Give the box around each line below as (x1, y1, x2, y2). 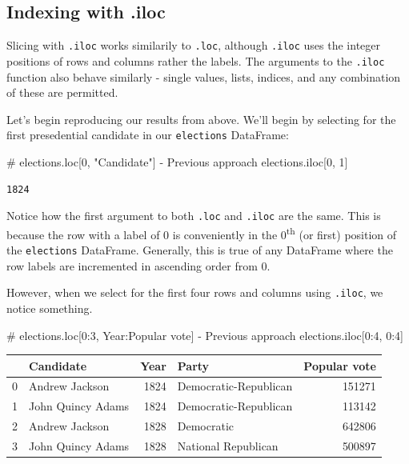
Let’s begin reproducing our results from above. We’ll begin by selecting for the (6, 110, 396, 127)
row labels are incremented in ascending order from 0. (6, 257, 271, 274)
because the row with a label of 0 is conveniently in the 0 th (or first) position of (6, 223, 397, 242)
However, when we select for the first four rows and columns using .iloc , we (6, 284, 383, 301)
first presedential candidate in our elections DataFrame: (6, 126, 289, 143)
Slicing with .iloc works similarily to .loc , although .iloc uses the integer (6, 37, 381, 54)
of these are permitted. (6, 84, 118, 101)
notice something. (6, 299, 93, 316)
